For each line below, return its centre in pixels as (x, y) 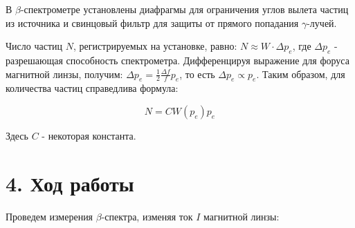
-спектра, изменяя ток (147, 216)
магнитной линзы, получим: (64, 74)
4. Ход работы (70, 183)
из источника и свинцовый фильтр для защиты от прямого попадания (152, 22)
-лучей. (322, 22)
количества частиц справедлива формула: (92, 88)
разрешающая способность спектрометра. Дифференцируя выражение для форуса (177, 60)
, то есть (197, 74)
